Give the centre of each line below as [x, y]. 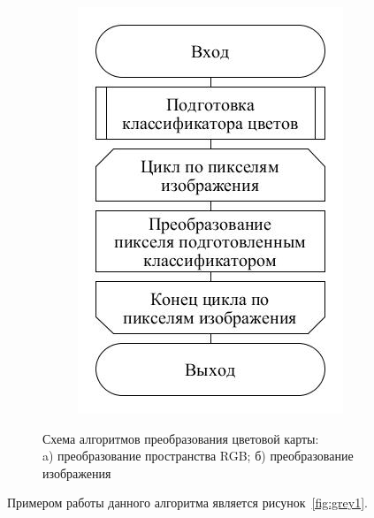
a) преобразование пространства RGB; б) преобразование [198, 456]
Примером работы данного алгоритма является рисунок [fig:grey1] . [188, 503]
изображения [77, 472]
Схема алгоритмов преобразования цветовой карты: [181, 438]
